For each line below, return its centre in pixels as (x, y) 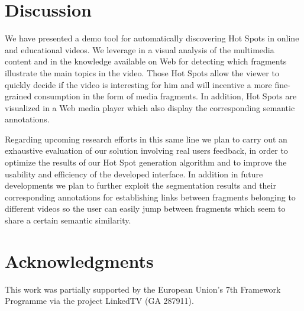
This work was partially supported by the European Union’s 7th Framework (143, 289)
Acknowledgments (79, 260)
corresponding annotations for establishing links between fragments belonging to (150, 197)
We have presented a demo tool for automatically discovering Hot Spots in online (152, 38)
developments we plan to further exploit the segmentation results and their (140, 185)
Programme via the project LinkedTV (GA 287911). (99, 301)
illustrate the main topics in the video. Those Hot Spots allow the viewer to (142, 72)
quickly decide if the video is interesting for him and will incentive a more (138, 84)
